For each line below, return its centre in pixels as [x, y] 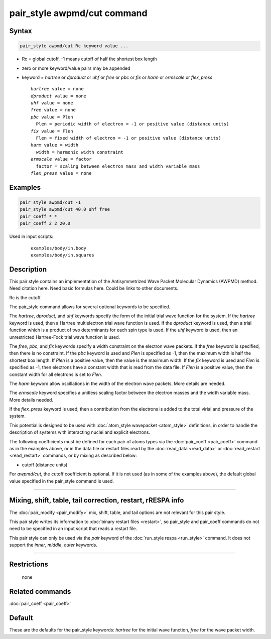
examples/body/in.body [59, 248]
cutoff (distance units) [45, 465]
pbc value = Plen [52, 117]
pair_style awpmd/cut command [78, 13]
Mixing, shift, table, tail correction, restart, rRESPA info [97, 500]
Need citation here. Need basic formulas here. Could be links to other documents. [94, 288]
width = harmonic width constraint [80, 152]
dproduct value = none [59, 96]
